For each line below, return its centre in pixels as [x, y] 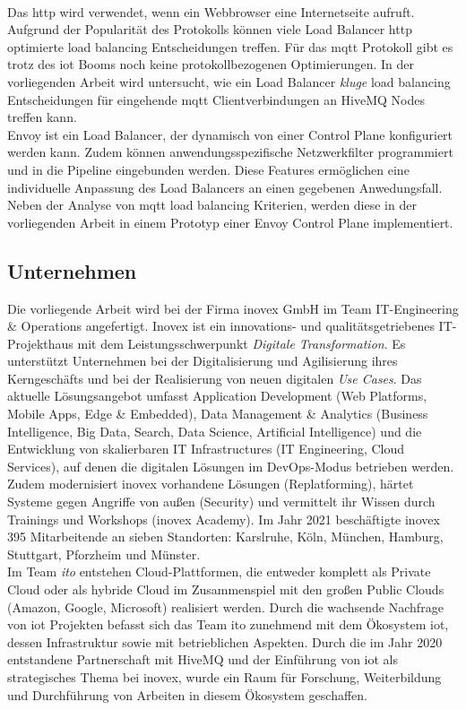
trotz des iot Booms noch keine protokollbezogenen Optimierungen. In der [211, 64]
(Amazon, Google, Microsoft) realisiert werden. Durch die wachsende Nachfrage [225, 606]
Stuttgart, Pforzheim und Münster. [104, 554]
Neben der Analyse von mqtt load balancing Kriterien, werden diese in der [212, 205]
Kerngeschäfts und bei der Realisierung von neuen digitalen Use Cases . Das [215, 378]
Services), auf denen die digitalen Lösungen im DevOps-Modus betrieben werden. [231, 466]
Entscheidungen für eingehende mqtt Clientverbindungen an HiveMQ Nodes [216, 99]
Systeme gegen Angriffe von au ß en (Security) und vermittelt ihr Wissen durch [221, 502]
